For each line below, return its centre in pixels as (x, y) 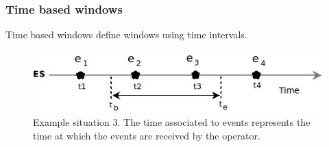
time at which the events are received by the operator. (147, 135)
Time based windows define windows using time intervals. (126, 35)
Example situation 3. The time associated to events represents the (172, 122)
